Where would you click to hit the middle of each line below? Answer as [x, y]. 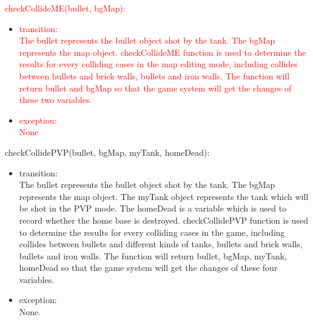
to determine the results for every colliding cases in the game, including [152, 232]
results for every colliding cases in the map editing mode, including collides [158, 64]
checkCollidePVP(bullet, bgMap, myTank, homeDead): [107, 152]
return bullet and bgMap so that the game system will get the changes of [155, 88]
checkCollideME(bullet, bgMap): [65, 8]
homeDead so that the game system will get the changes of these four [148, 268]
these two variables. [56, 100]
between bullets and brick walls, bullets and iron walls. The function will [154, 75]
